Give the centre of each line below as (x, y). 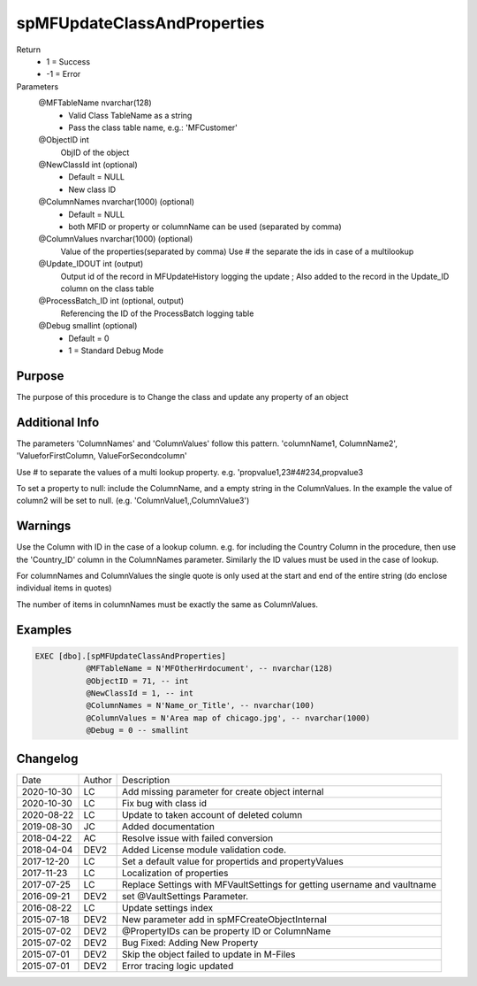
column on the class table (107, 289)
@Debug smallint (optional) (88, 326)
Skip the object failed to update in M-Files (208, 954)
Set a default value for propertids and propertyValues (232, 861)
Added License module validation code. (204, 850)
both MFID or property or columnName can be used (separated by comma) (205, 227)
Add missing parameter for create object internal (223, 791)
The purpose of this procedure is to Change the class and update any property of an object (182, 397)
